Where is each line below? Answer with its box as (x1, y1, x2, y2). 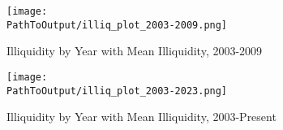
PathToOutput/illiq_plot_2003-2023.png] (6, 84, 228, 97)
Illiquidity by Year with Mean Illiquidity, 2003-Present (6, 108, 277, 125)
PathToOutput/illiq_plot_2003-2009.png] (6, 19, 228, 31)
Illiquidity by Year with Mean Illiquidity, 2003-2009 (6, 42, 263, 59)
